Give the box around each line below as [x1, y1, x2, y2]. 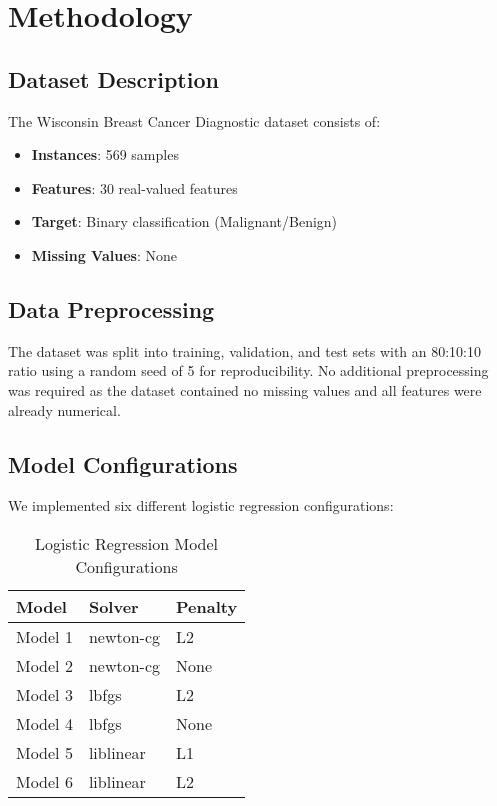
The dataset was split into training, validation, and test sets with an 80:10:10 [8, 340, 482, 361]
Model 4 [16, 711, 73, 735]
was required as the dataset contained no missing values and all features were [8, 379, 482, 400]
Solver [88, 594, 139, 618]
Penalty [176, 594, 238, 618]
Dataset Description [8, 63, 219, 94]
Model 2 [16, 653, 73, 677]
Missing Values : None [31, 244, 177, 265]
